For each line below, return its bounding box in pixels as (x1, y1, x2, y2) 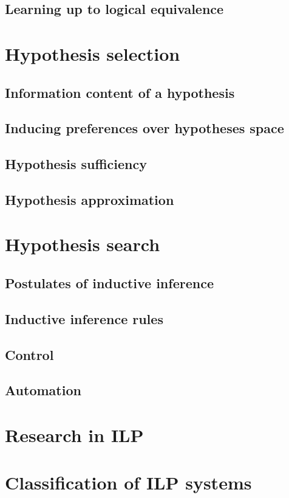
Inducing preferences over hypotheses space (5, 119, 284, 137)
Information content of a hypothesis (5, 83, 235, 102)
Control (5, 345, 54, 364)
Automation (5, 381, 81, 399)
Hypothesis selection (5, 41, 180, 66)
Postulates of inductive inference (5, 274, 214, 292)
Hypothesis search (5, 232, 160, 257)
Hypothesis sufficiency (5, 154, 147, 173)
